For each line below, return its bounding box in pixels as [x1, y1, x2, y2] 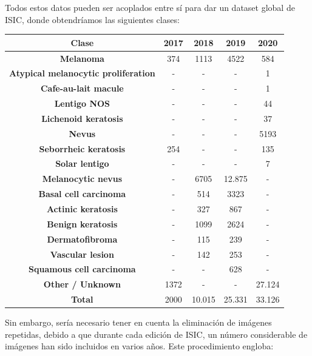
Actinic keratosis [46, 202, 118, 215]
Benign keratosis [47, 217, 118, 230]
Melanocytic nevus [42, 172, 123, 185]
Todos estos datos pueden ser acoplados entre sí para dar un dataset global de [5, 1, 295, 13]
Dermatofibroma [47, 232, 118, 245]
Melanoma [59, 52, 104, 64]
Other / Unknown [43, 278, 121, 291]
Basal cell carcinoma [38, 187, 126, 200]
